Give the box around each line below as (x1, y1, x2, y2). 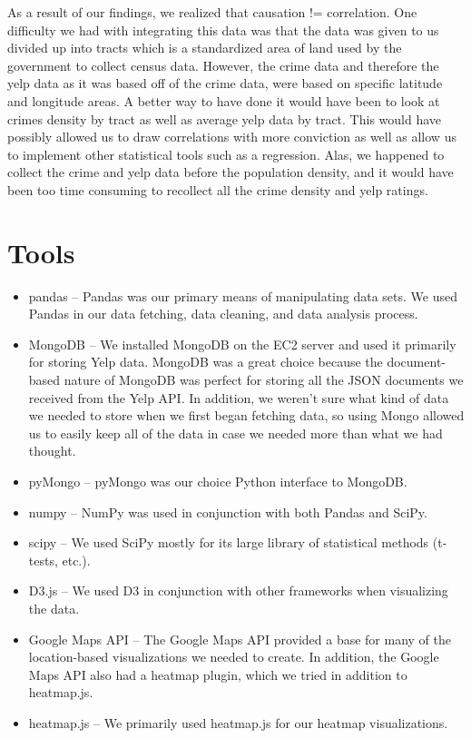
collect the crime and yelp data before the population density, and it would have (7, 162, 454, 182)
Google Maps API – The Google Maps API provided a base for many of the (28, 629, 452, 648)
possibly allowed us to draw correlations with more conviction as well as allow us (7, 127, 456, 146)
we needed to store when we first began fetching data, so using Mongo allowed (28, 406, 465, 425)
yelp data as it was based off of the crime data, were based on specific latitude (7, 74, 443, 93)
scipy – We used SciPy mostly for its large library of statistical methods (28, 533, 429, 552)
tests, (28, 550, 58, 569)
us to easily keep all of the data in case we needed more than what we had (28, 423, 443, 442)
